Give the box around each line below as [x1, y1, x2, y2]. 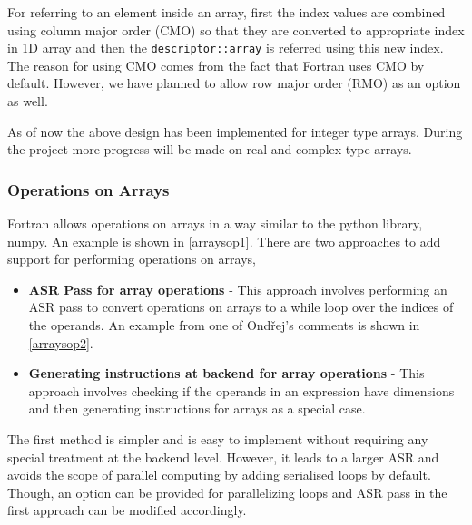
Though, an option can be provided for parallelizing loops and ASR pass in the [7, 482, 447, 501]
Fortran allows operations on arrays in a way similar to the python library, [7, 214, 423, 233]
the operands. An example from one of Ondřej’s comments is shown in [28, 316, 420, 334]
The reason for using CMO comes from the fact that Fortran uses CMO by [7, 55, 425, 74]
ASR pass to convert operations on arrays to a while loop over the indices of [28, 297, 454, 316]
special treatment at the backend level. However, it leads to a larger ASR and [7, 447, 439, 466]
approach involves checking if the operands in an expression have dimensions [28, 381, 455, 400]
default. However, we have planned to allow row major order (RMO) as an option [7, 73, 461, 92]
